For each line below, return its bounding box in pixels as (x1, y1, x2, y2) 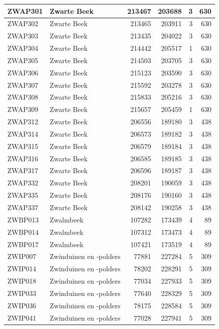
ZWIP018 (7, 276, 36, 286)
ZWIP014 (7, 263, 36, 274)
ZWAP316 (7, 153, 38, 163)
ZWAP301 (7, 5, 43, 16)
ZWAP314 (7, 128, 38, 139)
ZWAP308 (7, 92, 38, 102)
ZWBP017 (7, 239, 39, 249)
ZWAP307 (7, 79, 38, 90)
